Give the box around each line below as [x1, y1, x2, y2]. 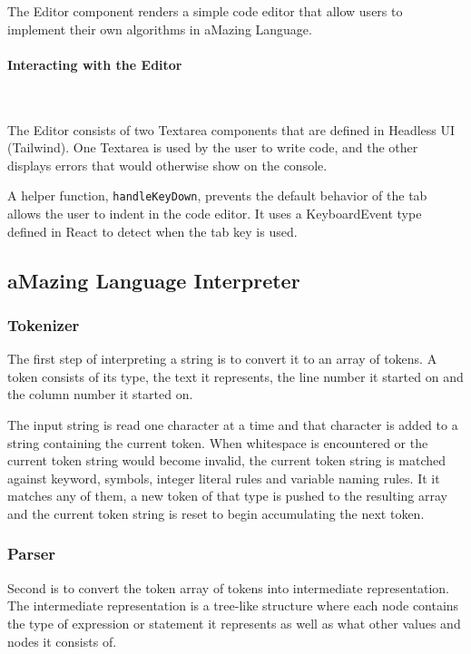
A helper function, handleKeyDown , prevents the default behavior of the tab [7, 186, 427, 205]
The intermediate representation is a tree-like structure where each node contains [7, 596, 459, 615]
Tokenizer [7, 313, 80, 336]
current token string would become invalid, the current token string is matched [7, 451, 446, 470]
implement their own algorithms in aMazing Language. [7, 19, 312, 38]
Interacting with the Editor [7, 54, 182, 73]
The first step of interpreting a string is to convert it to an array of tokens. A [7, 349, 437, 368]
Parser [7, 542, 56, 565]
